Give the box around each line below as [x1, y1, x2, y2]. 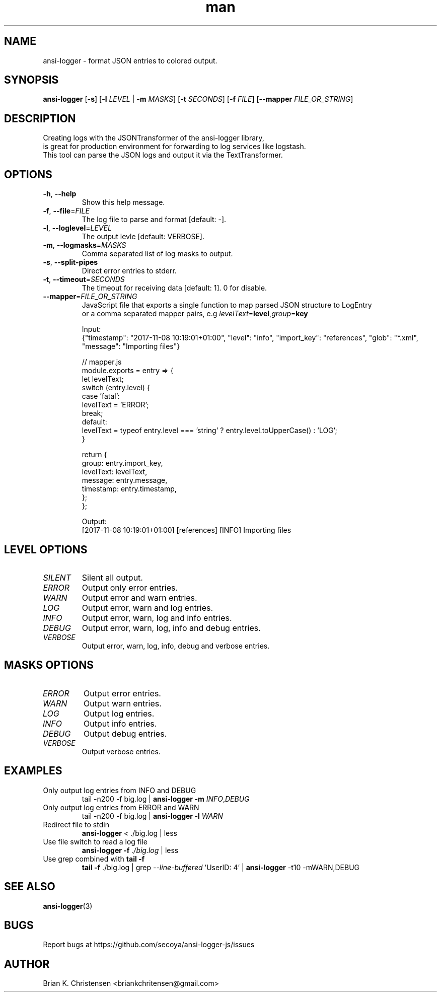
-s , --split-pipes [43, 258, 98, 267]
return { [82, 450, 107, 459]
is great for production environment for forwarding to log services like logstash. [43, 142, 306, 151]
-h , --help [43, 189, 77, 198]
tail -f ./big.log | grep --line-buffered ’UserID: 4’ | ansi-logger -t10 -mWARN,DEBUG [82, 863, 360, 872]
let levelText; [82, 375, 124, 384]
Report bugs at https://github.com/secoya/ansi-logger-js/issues [43, 940, 255, 949]
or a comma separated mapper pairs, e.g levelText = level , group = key [82, 309, 308, 318]
